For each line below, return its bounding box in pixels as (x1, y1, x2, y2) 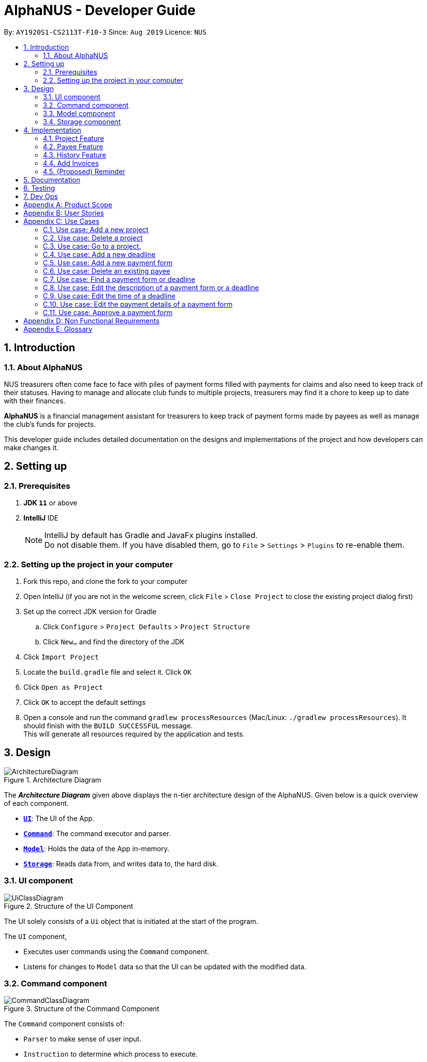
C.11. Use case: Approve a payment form (43, 308, 173, 317)
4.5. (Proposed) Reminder (43, 167, 125, 176)
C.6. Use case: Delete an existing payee (43, 266, 171, 275)
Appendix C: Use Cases (23, 217, 99, 225)
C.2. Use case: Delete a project (43, 233, 143, 242)
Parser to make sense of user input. (23, 1035, 141, 1043)
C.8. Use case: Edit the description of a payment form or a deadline (43, 283, 259, 292)
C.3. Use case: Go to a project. (43, 241, 141, 250)
